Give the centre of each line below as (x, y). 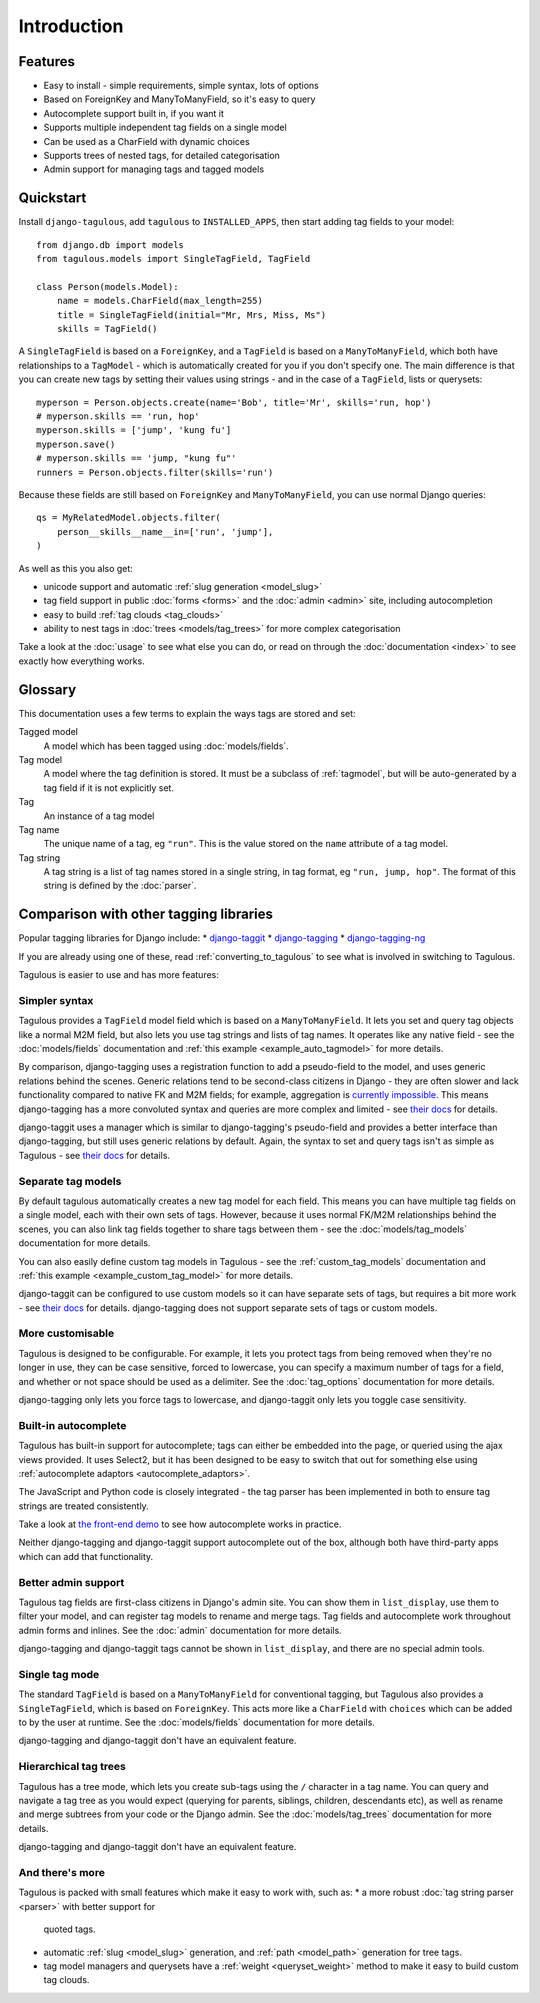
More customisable (66, 1333)
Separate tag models (70, 1181)
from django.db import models (110, 244)
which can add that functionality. (86, 1556)
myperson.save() (76, 444)
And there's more (61, 1872)
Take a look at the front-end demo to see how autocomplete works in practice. (180, 1524)
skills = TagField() (107, 329)
